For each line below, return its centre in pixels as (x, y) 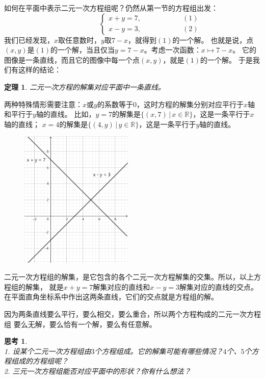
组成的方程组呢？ (39, 361)
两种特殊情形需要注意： (43, 104)
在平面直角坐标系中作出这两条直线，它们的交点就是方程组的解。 (111, 297)
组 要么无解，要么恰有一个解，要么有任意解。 (80, 324)
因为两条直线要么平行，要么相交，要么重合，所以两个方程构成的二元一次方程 (132, 314)
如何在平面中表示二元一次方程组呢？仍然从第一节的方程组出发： (111, 8)
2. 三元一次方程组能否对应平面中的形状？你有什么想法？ (98, 371)
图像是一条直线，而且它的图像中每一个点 (72, 59)
